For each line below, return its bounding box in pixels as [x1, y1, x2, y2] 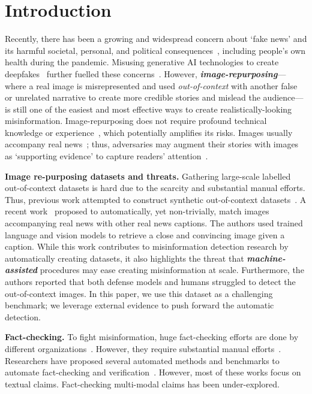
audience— [263, 91, 304, 104]
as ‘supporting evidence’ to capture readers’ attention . [5, 150, 208, 162]
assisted [5, 263, 37, 276]
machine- [247, 251, 286, 264]
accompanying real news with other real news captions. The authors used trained [5, 217, 303, 229]
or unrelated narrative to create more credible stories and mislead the [5, 91, 260, 104]
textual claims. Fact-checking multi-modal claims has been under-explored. [5, 377, 280, 390]
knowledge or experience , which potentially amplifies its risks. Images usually [5, 126, 293, 138]
